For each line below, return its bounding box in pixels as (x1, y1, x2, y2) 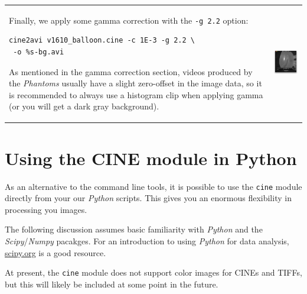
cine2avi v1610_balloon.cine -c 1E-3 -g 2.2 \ (9, 36, 195, 45)
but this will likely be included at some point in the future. (5, 277, 218, 290)
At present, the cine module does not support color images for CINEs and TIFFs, (5, 266, 302, 279)
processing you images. (5, 203, 87, 215)
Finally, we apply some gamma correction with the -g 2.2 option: (9, 14, 249, 26)
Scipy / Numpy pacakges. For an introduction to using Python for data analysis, (5, 235, 289, 247)
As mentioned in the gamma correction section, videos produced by (9, 65, 253, 77)
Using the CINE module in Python (5, 146, 297, 170)
